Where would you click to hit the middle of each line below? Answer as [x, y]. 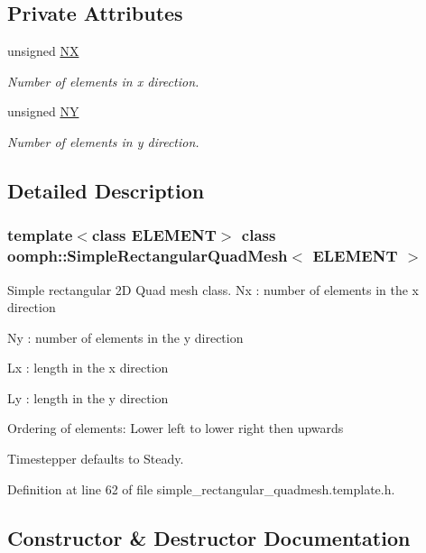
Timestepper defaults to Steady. [96, 459]
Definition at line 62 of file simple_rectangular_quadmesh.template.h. [201, 488]
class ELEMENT [154, 235]
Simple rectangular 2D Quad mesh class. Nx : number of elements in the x [213, 289]
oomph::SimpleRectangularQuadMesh [148, 256]
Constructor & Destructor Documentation [209, 537]
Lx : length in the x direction [88, 368]
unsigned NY [43, 111]
